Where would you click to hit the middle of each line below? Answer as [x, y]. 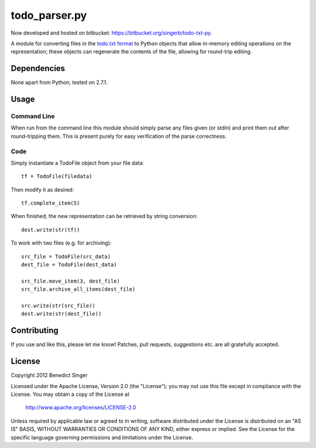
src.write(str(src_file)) [59, 306]
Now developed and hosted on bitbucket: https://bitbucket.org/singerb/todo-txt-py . [111, 33]
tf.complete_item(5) [51, 203]
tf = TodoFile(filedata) [57, 177]
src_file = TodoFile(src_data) [66, 256]
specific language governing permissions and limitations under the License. [102, 437]
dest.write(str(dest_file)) [61, 314]
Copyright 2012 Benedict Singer [49, 375]
